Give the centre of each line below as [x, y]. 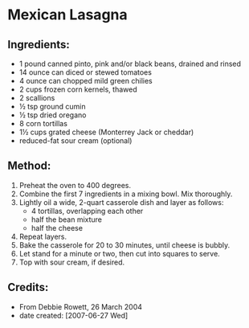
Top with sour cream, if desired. [72, 262]
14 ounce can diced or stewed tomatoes [85, 72]
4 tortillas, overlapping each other [87, 211]
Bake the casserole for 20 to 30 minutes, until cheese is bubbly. [124, 245]
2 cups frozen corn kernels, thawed [78, 89]
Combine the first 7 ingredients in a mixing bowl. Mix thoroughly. [126, 194]
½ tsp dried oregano [53, 115]
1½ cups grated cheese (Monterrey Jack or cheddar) [106, 132]
